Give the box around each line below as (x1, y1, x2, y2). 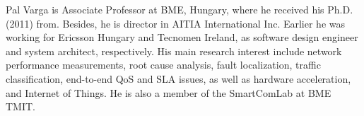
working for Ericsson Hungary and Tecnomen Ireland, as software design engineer (6, 30, 358, 45)
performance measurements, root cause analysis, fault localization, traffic (6, 57, 321, 72)
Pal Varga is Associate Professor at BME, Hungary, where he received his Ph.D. (6, 2, 353, 16)
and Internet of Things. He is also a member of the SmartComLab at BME (6, 85, 331, 100)
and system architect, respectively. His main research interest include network (6, 43, 342, 58)
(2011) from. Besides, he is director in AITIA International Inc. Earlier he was (6, 16, 346, 30)
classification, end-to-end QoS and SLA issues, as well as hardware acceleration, (6, 71, 351, 86)
